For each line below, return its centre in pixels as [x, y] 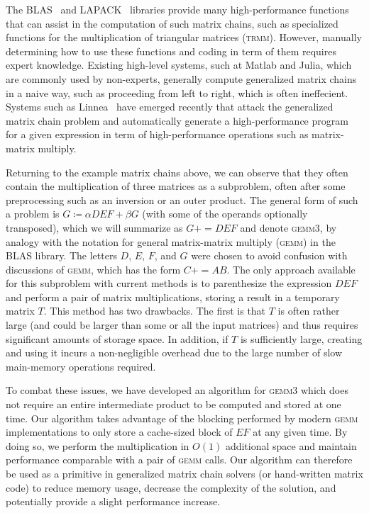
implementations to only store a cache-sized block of [119, 432]
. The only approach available [291, 269]
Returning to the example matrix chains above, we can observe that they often [177, 172]
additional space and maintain [291, 445]
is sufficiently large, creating [301, 338]
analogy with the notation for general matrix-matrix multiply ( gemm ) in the [171, 241]
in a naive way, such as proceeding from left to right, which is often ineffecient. [177, 92]
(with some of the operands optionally [225, 214]
